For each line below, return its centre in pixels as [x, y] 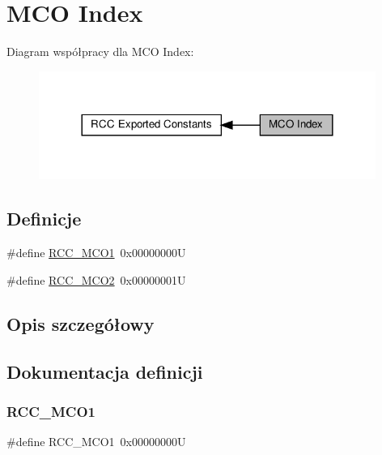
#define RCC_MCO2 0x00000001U [96, 279]
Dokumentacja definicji [105, 371]
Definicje [44, 219]
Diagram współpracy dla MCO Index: [100, 52]
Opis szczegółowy [81, 323]
